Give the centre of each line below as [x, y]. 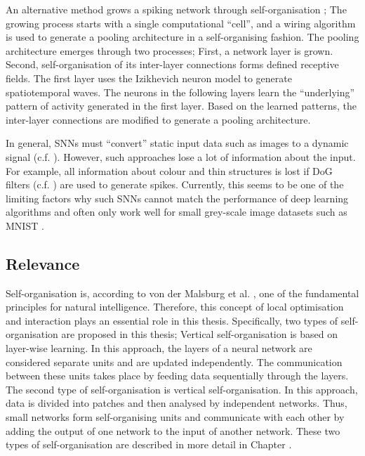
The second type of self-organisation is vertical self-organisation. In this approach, [182, 389]
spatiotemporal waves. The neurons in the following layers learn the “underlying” [180, 92]
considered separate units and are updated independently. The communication [174, 361]
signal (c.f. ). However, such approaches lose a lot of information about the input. [181, 156]
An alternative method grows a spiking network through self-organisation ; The [176, 9]
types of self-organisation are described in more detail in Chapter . [149, 444]
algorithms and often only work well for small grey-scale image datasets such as [177, 212]
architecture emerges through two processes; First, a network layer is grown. [170, 50]
